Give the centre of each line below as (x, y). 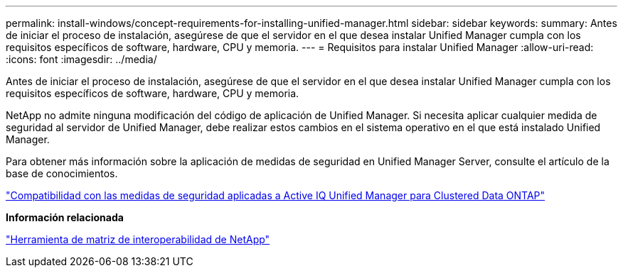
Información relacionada (65, 217)
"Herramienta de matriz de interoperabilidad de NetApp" (138, 239)
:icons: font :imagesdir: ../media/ (81, 59)
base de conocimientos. (62, 173)
